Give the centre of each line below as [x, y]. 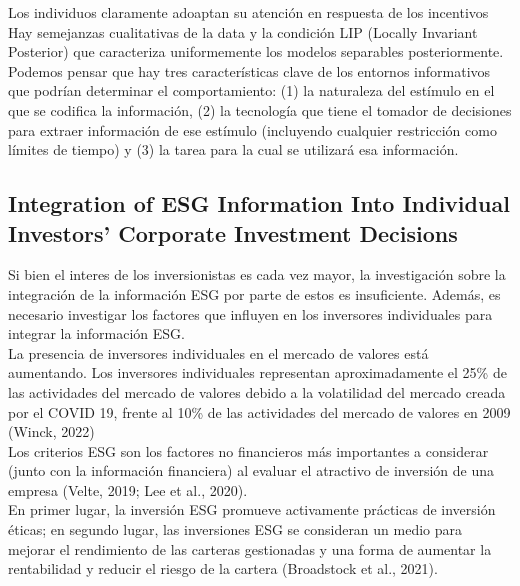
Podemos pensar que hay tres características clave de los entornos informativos [249, 70]
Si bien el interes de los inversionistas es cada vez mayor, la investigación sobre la [257, 274]
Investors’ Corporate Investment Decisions [233, 232]
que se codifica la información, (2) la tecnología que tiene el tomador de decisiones [260, 109]
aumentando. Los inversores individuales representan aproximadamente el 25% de [257, 372]
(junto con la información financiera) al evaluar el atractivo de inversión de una [251, 470]
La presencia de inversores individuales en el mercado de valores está [218, 352]
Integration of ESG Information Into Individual [259, 203]
